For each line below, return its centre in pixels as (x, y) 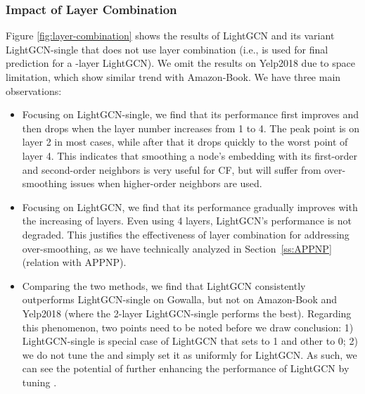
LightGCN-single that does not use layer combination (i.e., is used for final (167, 49)
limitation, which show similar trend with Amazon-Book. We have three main (173, 77)
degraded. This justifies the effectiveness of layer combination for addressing (186, 234)
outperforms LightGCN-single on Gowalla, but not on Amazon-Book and (180, 299)
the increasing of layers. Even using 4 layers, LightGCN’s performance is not (187, 221)
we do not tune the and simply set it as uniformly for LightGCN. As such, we (190, 354)
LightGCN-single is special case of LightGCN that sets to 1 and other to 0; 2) (190, 341)
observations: (34, 90)
